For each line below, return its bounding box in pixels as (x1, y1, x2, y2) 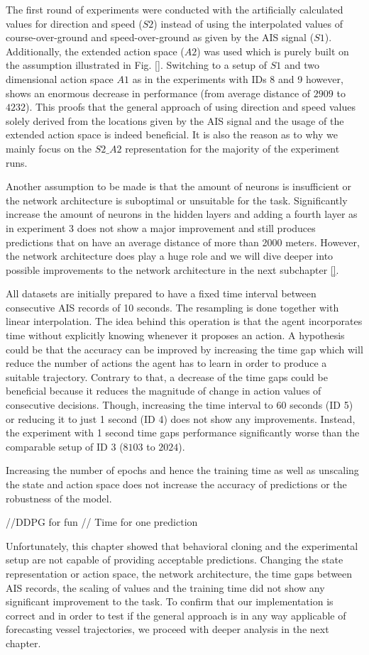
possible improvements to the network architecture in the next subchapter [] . (6, 262, 339, 277)
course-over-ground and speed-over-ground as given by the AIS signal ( (6, 30, 314, 45)
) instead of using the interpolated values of (153, 16, 343, 31)
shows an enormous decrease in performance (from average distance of (6, 85, 311, 100)
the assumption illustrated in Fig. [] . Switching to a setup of (6, 57, 268, 72)
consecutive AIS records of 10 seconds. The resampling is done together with (6, 299, 339, 314)
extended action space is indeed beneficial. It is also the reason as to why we (6, 127, 338, 142)
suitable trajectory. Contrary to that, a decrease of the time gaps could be (6, 369, 328, 384)
